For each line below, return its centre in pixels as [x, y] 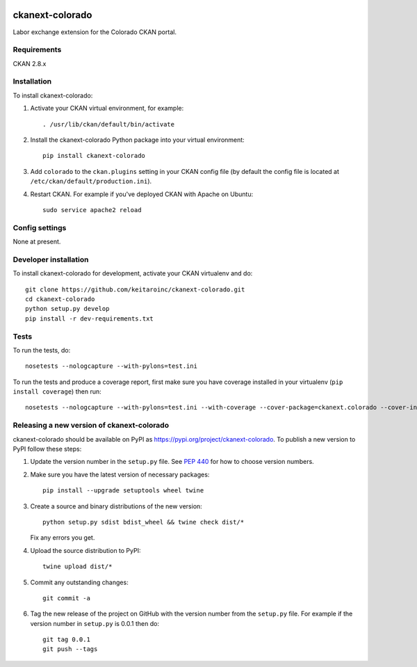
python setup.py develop [67, 309]
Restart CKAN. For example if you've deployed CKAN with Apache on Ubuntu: [142, 194]
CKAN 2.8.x [30, 63]
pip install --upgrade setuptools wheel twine [123, 491]
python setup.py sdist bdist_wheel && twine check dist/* [144, 522]
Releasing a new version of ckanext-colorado [91, 426]
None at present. [37, 242]
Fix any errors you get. [63, 538]
